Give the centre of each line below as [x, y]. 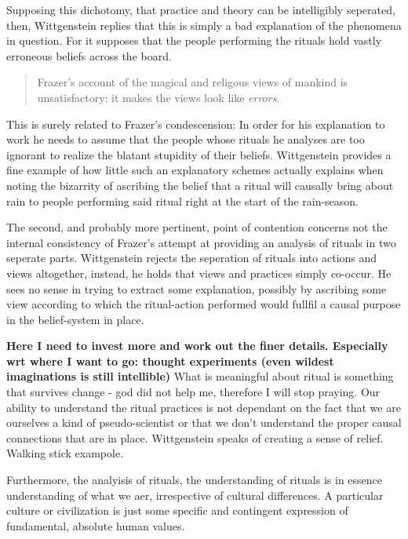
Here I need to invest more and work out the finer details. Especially [197, 346]
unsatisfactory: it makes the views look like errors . [158, 97]
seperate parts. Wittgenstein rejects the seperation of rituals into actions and [192, 258]
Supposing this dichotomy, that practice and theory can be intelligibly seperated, [201, 9]
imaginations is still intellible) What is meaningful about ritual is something [200, 376]
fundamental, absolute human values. [96, 525]
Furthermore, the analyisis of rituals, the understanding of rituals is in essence [195, 480]
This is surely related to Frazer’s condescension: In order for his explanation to [196, 124]
